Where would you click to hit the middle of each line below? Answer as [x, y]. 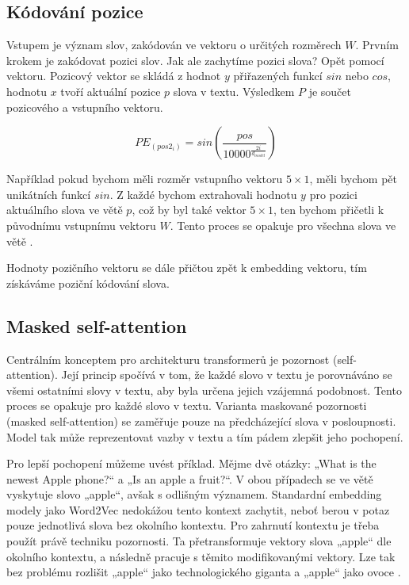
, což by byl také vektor [189, 210]
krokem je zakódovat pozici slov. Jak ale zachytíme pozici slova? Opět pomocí [195, 60]
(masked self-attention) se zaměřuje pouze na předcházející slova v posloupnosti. [201, 421]
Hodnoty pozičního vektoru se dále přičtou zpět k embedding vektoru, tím [187, 268]
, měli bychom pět [353, 179]
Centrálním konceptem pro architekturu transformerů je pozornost [168, 359]
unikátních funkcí [49, 194]
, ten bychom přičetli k [329, 210]
